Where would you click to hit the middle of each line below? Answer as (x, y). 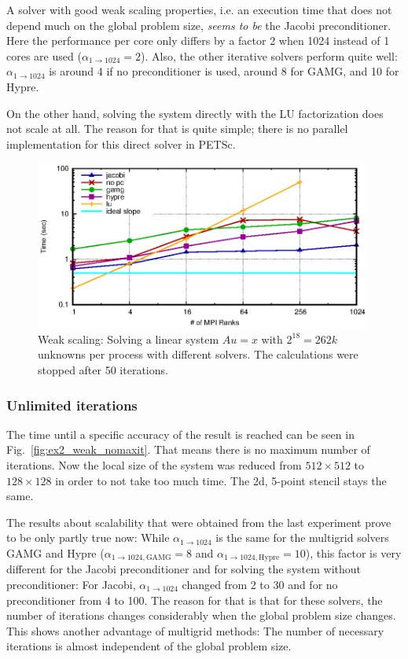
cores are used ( (44, 55)
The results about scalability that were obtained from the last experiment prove (199, 522)
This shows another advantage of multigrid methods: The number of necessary (195, 630)
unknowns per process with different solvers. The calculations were (198, 354)
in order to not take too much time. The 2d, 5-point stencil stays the (221, 480)
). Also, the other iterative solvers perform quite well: (269, 55)
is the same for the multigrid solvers (302, 538)
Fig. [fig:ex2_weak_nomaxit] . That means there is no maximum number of (188, 449)
